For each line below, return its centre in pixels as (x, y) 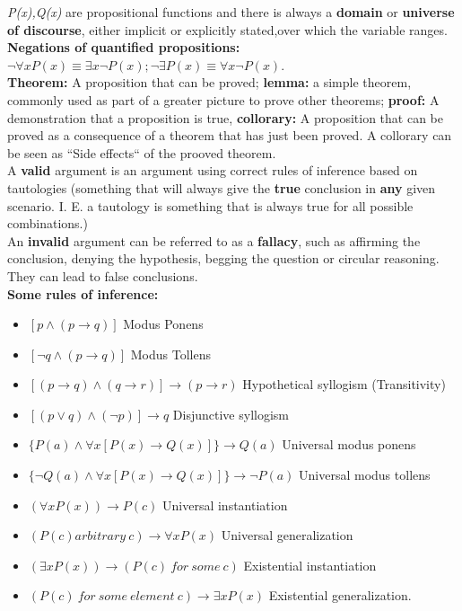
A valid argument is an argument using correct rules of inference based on (213, 170)
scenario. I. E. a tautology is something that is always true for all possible (210, 205)
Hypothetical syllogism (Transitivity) (344, 384)
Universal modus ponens (349, 444)
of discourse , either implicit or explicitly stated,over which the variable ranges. (227, 29)
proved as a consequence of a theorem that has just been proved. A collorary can (230, 135)
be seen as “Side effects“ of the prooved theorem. (142, 152)
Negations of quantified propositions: (124, 47)
